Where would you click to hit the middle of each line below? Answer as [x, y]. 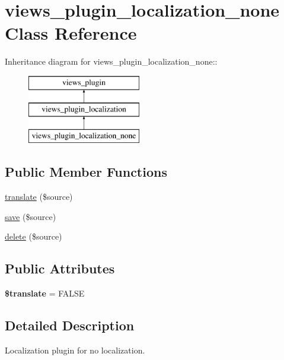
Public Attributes [60, 268]
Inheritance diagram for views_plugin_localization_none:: [111, 61]
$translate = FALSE [45, 293]
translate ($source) [39, 197]
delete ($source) [33, 236]
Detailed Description [70, 325]
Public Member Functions [86, 172]
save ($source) [31, 216]
